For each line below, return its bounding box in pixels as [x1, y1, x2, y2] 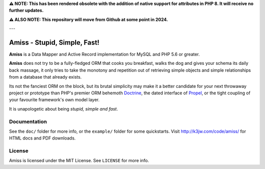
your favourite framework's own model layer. [9, 97, 100, 103]
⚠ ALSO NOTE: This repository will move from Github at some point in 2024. [9, 16, 168, 22]
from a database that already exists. [9, 74, 82, 80]
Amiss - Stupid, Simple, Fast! [9, 38, 100, 47]
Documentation [9, 118, 47, 125]
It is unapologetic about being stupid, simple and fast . [9, 106, 118, 112]
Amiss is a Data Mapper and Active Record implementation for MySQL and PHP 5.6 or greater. [9, 52, 200, 57]
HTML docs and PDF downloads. [9, 135, 76, 141]
